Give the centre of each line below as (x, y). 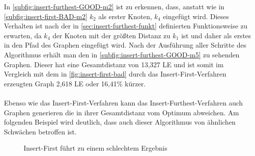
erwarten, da (23, 35)
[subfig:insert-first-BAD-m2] (46, 16)
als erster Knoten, (125, 16)
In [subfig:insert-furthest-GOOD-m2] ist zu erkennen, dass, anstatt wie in (114, 6)
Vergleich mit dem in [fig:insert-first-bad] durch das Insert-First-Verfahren (115, 74)
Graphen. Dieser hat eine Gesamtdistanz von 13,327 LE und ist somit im (114, 64)
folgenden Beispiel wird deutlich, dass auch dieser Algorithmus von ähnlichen (120, 122)
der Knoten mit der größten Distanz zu (112, 35)
